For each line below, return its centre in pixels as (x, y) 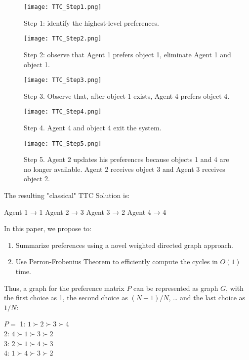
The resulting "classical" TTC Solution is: (67, 195)
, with (235, 288)
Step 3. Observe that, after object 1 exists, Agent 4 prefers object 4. (127, 96)
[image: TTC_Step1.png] (63, 7)
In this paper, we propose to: (48, 228)
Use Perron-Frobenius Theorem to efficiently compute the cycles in (117, 261)
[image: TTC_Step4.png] (63, 112)
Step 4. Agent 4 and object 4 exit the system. (93, 127)
